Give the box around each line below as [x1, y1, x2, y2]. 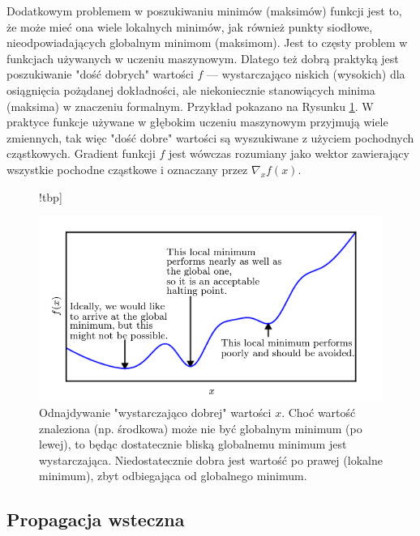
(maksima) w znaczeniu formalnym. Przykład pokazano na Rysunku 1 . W [6, 97, 374, 114]
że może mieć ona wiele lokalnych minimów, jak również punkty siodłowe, [6, 18, 373, 35]
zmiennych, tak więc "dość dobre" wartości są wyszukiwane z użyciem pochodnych [6, 129, 414, 146]
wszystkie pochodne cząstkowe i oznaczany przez [6, 160, 248, 177]
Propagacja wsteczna [6, 507, 185, 532]
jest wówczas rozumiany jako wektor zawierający [168, 145, 409, 162]
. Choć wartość [281, 404, 356, 421]
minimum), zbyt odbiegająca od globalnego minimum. [39, 467, 307, 484]
